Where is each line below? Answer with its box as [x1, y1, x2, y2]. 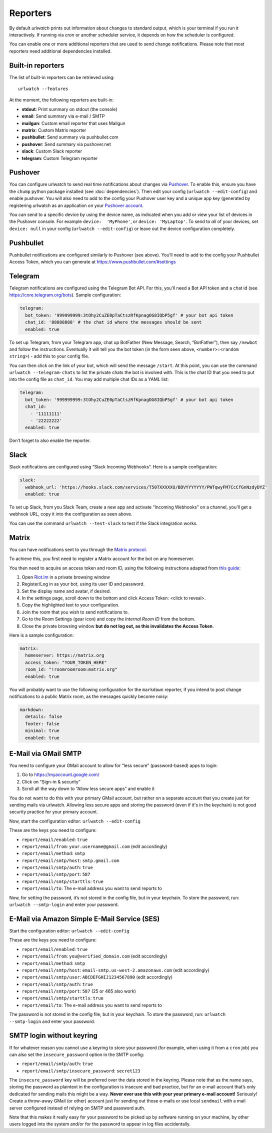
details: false [25, 714, 62, 719]
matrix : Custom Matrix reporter [21, 127, 86, 133]
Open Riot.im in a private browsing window [21, 574, 110, 580]
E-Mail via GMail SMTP [9, 749, 82, 757]
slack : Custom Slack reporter [21, 148, 82, 154]
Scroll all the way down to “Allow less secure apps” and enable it [21, 785, 155, 792]
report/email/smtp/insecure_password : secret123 [21, 1067, 140, 1073]
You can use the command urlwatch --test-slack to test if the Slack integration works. [9, 520, 197, 526]
